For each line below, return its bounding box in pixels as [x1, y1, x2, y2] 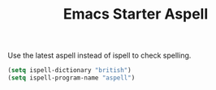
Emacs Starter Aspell [63, 5, 209, 24]
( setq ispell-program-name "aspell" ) [7, 74, 136, 82]
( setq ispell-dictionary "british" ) [7, 66, 132, 75]
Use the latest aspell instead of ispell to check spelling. [7, 50, 192, 61]
